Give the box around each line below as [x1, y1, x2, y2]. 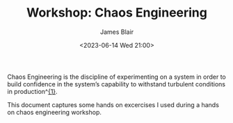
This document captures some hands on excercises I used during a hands [7, 100, 219, 108]
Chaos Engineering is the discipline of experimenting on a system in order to [7, 73, 226, 81]
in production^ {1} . [7, 87, 58, 95]
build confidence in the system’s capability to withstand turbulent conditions [7, 79, 226, 88]
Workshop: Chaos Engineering [26, 5, 207, 21]
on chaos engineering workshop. [7, 108, 102, 116]
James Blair [99, 28, 134, 36]
